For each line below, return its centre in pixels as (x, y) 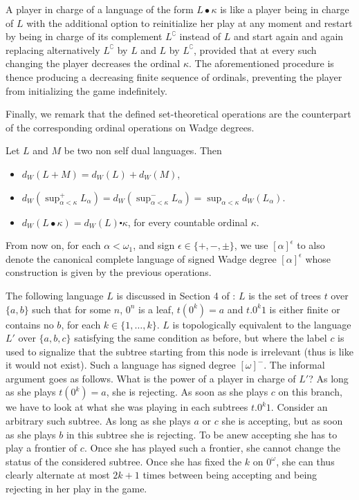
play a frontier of (42, 448)
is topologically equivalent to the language (262, 324)
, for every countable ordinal (187, 222)
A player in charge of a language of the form (100, 9)
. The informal (294, 365)
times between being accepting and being (230, 475)
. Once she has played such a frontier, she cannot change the (212, 448)
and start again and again (289, 36)
